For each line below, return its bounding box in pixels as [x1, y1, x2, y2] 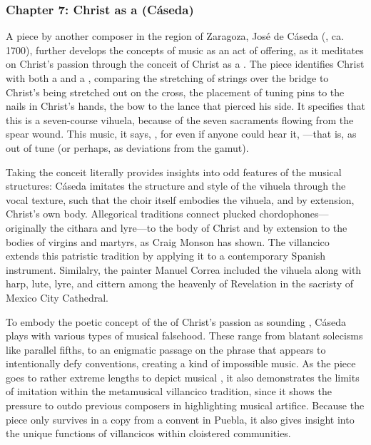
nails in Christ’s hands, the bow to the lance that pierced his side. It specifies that [6, 98, 365, 113]
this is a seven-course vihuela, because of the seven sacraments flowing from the [6, 112, 354, 127]
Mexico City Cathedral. [6, 290, 108, 305]
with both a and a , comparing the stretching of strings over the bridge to [6, 71, 329, 85]
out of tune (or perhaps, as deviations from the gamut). [6, 140, 249, 155]
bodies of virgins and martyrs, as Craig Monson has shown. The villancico [6, 234, 330, 249]
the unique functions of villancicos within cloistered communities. [6, 426, 291, 441]
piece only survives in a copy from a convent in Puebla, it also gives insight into [6, 411, 355, 426]
